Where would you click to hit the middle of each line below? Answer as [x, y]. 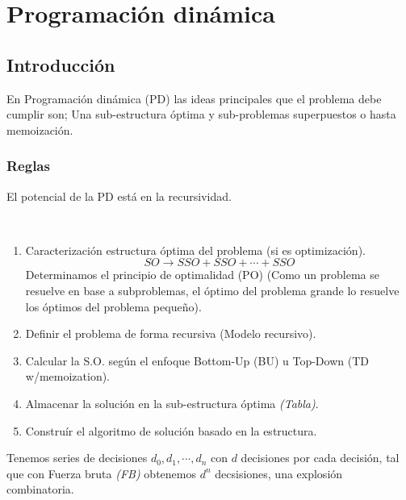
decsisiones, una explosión [279, 473]
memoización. [40, 129]
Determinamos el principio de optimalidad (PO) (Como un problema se [202, 275]
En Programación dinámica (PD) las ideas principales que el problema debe [194, 98]
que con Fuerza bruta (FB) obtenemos [101, 473]
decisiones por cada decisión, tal [320, 458]
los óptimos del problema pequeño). [113, 306]
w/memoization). [68, 376]
